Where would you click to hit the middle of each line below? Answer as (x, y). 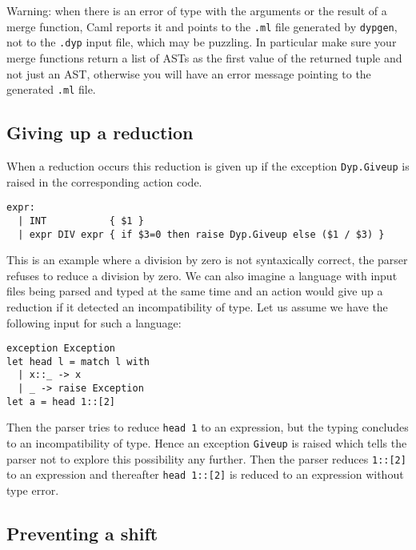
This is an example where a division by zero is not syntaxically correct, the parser (207, 260)
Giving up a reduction (100, 132)
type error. (33, 490)
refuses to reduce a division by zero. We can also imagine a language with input (202, 275)
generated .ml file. (51, 89)
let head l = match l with (78, 361)
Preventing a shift (82, 534)
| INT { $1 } (81, 221)
